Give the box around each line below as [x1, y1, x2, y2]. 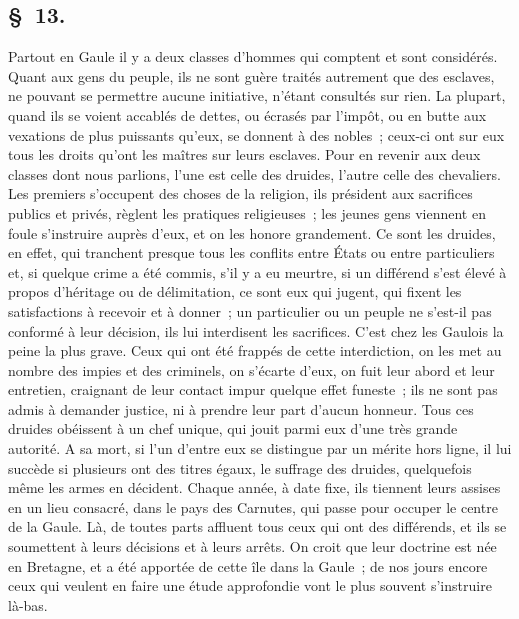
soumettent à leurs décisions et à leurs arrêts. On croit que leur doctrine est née [8, 536, 497, 557]
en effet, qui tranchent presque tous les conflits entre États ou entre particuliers [8, 242, 495, 263]
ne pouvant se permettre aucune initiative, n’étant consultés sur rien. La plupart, [8, 85, 506, 106]
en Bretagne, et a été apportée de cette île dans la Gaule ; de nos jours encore [8, 555, 488, 576]
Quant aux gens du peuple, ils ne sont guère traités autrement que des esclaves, [8, 65, 495, 86]
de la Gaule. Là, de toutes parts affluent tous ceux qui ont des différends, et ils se [8, 516, 507, 537]
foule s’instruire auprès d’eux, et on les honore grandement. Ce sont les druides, [8, 222, 496, 243]
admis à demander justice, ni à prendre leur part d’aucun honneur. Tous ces [8, 398, 474, 419]
